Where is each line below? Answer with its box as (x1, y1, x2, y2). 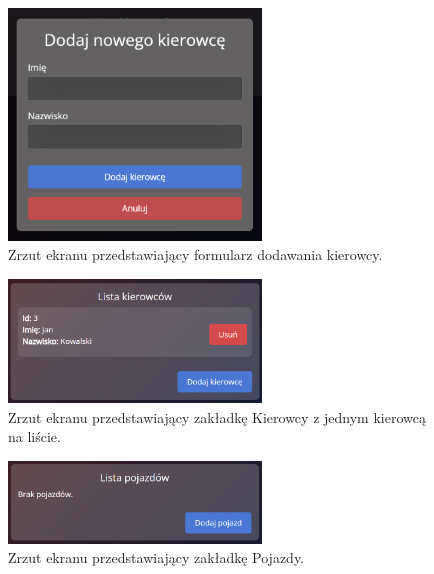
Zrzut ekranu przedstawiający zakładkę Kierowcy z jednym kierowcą (8, 406, 426, 427)
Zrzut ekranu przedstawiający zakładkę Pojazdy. (8, 547, 305, 568)
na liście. (8, 426, 61, 447)
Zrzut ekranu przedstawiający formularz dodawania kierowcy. (8, 244, 383, 265)
